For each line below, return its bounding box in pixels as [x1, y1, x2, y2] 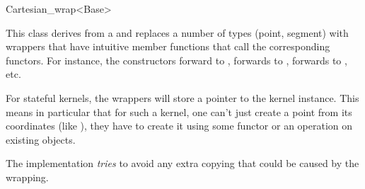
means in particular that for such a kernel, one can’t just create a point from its [6, 104, 352, 119]
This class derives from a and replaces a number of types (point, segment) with [6, 25, 349, 40]
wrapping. [6, 169, 49, 184]
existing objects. [6, 132, 76, 147]
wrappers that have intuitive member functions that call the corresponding [6, 39, 330, 54]
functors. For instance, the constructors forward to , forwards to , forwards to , [6, 52, 347, 67]
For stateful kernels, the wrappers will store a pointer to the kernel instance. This [6, 90, 359, 105]
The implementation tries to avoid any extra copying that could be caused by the [6, 156, 359, 171]
